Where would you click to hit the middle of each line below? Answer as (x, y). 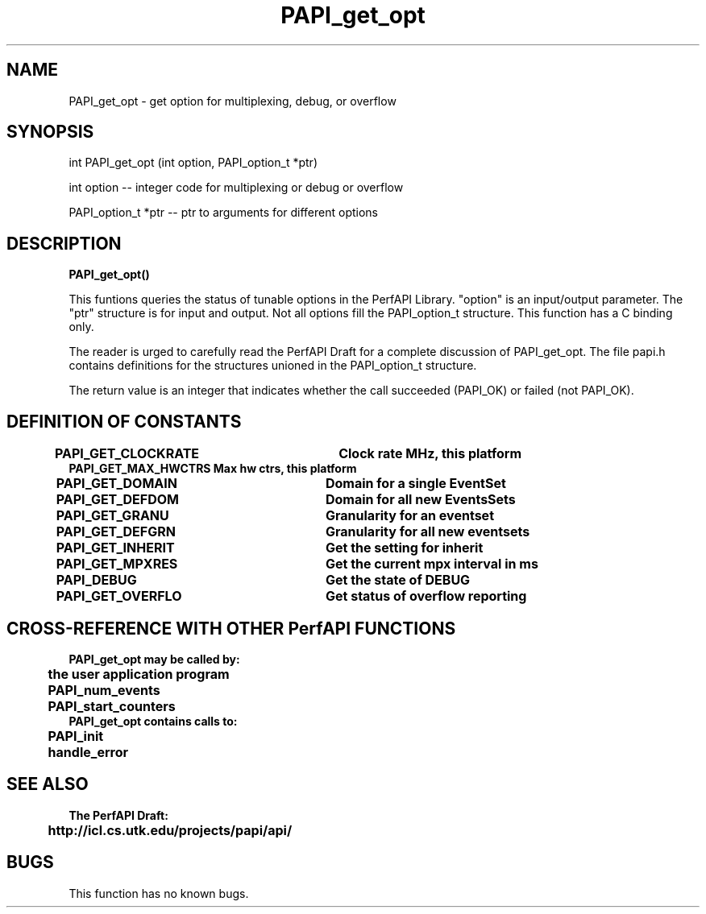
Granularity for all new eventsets (428, 532)
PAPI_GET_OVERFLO (119, 596)
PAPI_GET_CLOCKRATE (127, 454)
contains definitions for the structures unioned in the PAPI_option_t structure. (273, 366)
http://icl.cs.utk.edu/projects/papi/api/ (170, 830)
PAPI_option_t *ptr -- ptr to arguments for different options (223, 213)
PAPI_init (76, 736)
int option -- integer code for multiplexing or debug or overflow (236, 188)
